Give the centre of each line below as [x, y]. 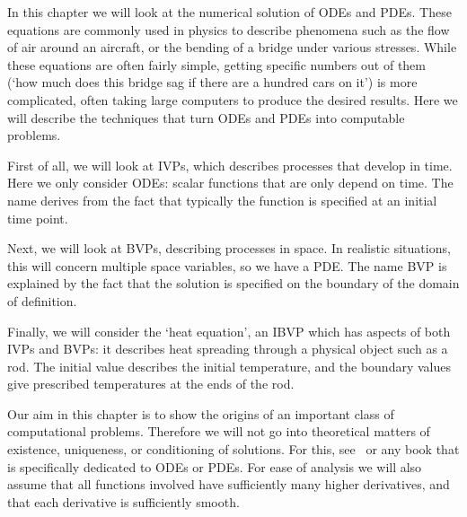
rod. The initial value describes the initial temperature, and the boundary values [229, 366]
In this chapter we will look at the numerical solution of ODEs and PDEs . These [229, 12]
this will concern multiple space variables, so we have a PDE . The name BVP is [227, 265]
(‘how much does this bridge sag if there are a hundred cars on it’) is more [212, 82]
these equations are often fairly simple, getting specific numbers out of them [216, 64]
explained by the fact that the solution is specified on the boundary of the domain [233, 283]
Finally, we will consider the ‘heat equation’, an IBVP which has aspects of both [229, 331]
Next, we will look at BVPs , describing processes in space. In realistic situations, [229, 248]
